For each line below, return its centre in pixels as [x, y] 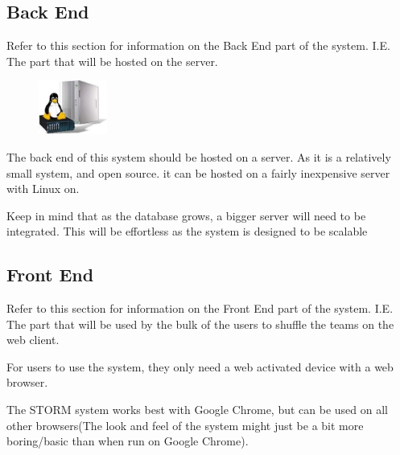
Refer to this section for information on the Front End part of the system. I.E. [200, 308]
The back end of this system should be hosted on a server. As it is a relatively [199, 156]
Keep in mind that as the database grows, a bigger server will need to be [186, 215]
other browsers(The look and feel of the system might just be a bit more [185, 425]
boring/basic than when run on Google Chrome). [128, 441]
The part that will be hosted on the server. [112, 61]
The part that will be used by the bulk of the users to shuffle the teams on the [200, 324]
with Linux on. [43, 189]
